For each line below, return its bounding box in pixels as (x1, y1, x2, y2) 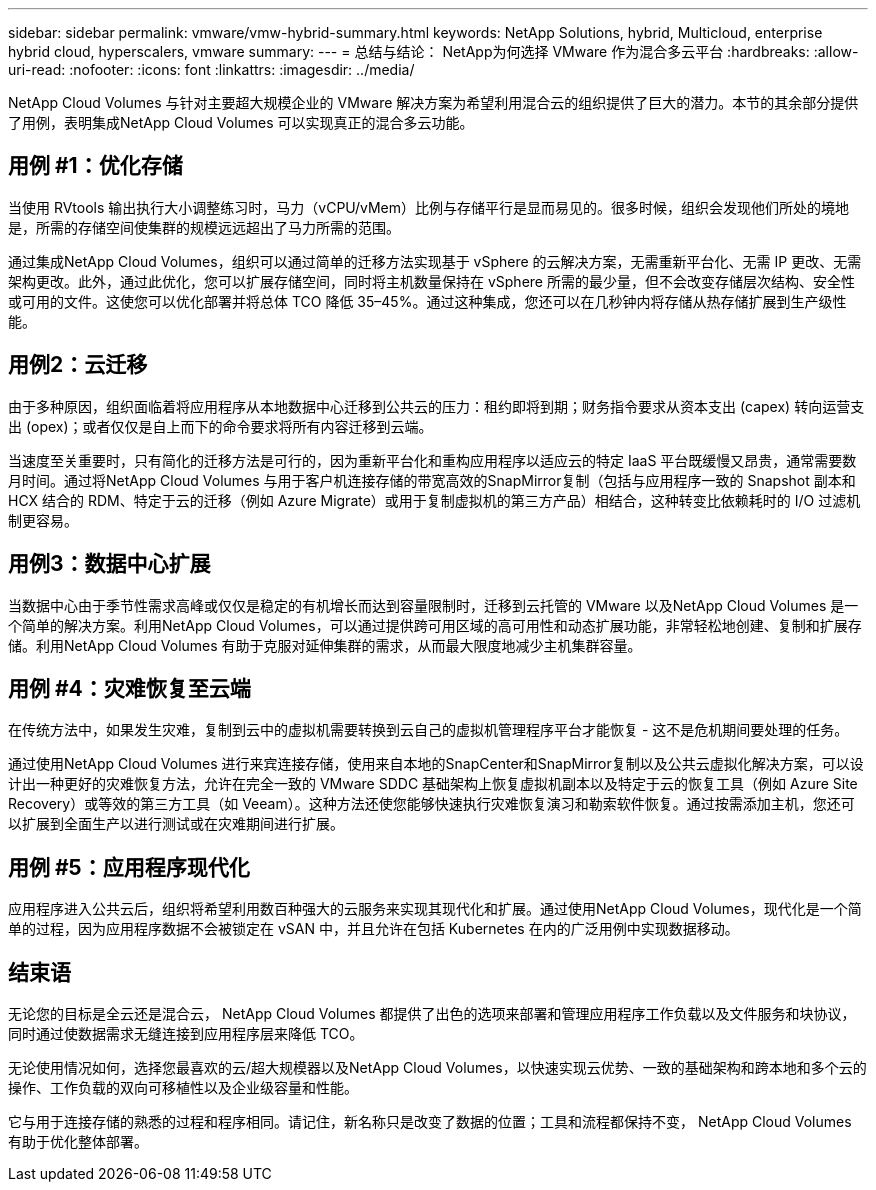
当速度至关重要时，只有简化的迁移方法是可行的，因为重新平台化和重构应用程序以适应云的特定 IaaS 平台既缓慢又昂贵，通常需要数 (8, 451, 857, 469)
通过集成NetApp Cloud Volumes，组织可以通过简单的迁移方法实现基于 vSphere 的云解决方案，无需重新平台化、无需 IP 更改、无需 (8, 252, 862, 270)
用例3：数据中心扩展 (8, 551, 211, 577)
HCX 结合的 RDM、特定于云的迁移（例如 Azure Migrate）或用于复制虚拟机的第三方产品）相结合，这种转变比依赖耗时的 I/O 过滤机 (8, 491, 861, 509)
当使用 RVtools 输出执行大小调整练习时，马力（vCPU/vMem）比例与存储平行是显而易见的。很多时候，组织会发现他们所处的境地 (8, 198, 850, 216)
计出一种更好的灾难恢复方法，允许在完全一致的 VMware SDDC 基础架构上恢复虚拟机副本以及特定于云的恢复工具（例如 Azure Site (8, 775, 858, 793)
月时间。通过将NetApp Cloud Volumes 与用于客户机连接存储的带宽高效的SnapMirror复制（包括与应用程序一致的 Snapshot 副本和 (8, 471, 856, 489)
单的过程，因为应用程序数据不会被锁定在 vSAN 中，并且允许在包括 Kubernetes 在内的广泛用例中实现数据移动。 (8, 920, 739, 938)
